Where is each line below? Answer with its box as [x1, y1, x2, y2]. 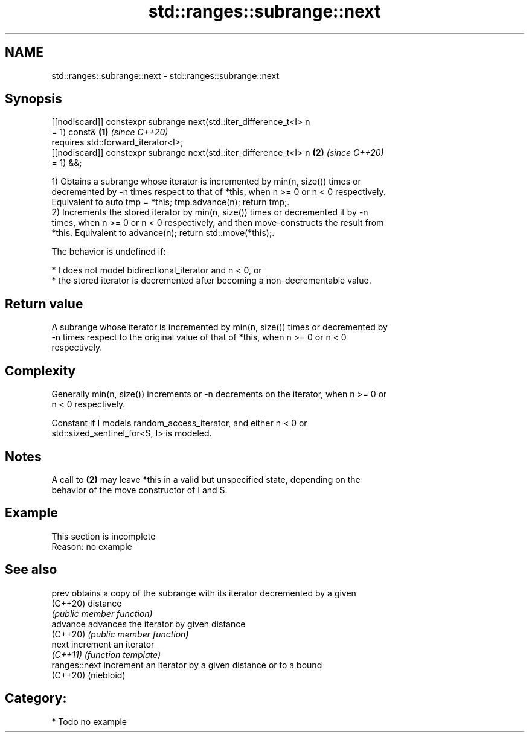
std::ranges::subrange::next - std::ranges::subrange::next [51, 70, 280, 81]
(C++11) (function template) [51, 649, 161, 660]
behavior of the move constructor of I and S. [51, 484, 228, 495]
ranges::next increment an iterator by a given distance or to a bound [51, 659, 322, 670]
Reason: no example [51, 541, 132, 552]
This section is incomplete [51, 531, 156, 541]
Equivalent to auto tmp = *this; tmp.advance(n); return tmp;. [51, 197, 290, 208]
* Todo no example [51, 716, 127, 727]
